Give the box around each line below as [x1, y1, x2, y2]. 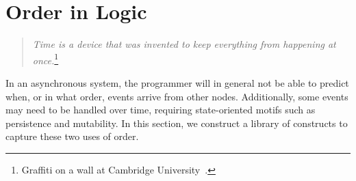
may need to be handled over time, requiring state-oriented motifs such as [5, 102, 316, 117]
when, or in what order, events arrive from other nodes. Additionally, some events [5, 89, 348, 103]
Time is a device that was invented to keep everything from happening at [32, 37, 336, 51]
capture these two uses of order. [5, 129, 139, 143]
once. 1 [32, 51, 59, 67]
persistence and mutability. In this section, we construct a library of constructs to [5, 115, 348, 130]
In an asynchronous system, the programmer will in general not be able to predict [5, 75, 349, 89]
